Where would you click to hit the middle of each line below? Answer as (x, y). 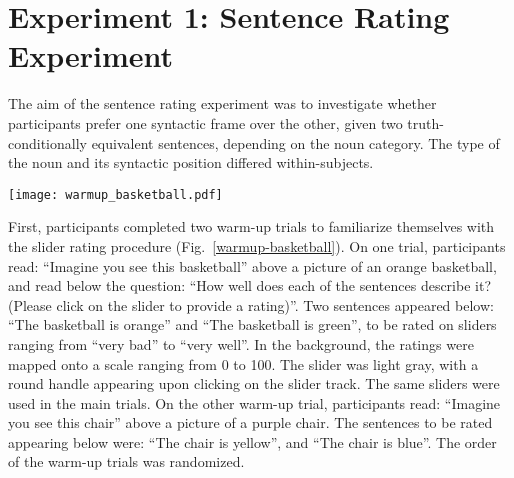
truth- (425, 122)
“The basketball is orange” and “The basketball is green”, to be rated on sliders (252, 324)
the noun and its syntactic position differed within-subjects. (191, 162)
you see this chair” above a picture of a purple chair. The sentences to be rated (250, 422)
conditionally (47, 142)
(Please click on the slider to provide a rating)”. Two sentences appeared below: (251, 304)
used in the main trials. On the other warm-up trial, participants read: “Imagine (254, 402)
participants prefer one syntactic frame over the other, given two (205, 122)
